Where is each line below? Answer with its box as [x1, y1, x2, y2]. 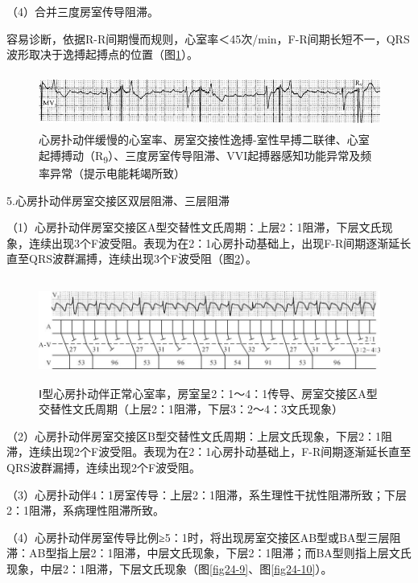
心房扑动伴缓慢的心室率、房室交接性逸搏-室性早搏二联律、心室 [39, 131, 370, 148]
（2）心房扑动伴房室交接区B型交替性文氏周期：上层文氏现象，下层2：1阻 [6, 427, 392, 444]
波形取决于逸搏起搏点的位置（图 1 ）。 [6, 46, 198, 63]
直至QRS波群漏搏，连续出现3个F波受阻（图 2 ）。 [6, 250, 258, 267]
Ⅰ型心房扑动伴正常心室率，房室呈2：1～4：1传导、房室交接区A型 [39, 384, 378, 401]
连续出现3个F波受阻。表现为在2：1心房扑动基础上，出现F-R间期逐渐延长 [28, 234, 412, 251]
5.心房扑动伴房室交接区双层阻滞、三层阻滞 [6, 191, 230, 208]
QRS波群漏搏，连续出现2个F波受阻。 [6, 459, 201, 476]
